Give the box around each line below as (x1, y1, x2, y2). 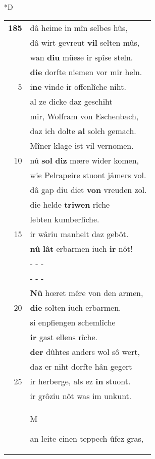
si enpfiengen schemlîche (30, 316, 116, 328)
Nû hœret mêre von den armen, (30, 286, 143, 299)
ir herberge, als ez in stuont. (30, 375, 131, 387)
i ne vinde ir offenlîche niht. (30, 80, 126, 92)
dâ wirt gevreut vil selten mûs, (30, 36, 140, 48)
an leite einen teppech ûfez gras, (30, 432, 144, 444)
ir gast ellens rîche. (30, 331, 97, 343)
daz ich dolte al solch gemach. (30, 124, 136, 137)
